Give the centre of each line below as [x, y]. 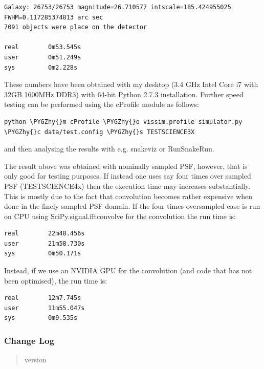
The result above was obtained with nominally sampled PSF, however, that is [126, 166]
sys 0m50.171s [43, 254]
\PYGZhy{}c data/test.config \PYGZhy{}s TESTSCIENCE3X [100, 132]
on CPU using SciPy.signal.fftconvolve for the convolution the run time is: [120, 216]
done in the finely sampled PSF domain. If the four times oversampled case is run [132, 206]
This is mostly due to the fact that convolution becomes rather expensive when [128, 196]
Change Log [29, 340]
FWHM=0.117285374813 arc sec [54, 17]
